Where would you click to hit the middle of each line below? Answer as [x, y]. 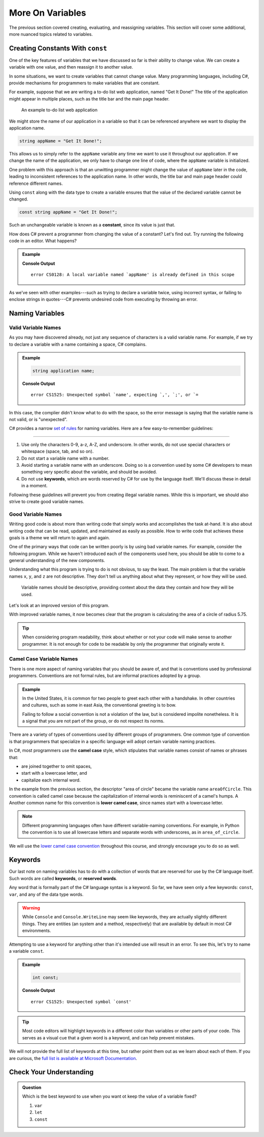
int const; [45, 978]
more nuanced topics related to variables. [51, 34]
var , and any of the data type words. [46, 894]
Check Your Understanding [51, 1072]
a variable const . [27, 951]
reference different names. [36, 183]
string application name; [64, 371]
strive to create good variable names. [47, 501]
